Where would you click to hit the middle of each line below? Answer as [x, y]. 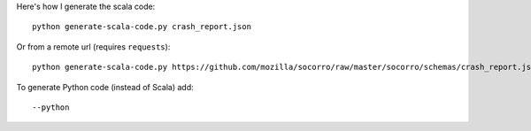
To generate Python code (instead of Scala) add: [105, 87]
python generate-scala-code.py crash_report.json [142, 27]
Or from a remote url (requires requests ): [93, 46]
